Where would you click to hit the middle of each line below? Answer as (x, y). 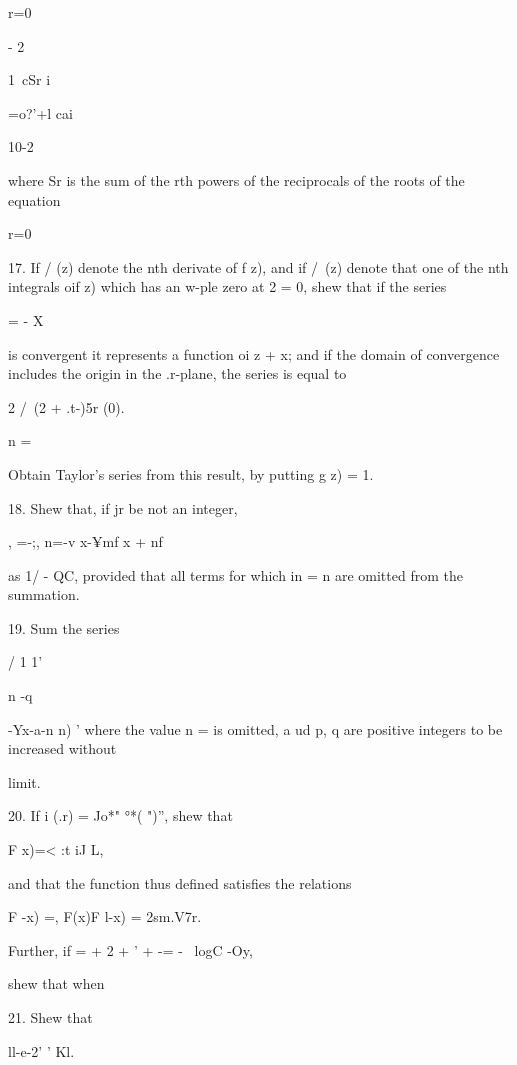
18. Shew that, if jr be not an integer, (123, 507)
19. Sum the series (64, 627)
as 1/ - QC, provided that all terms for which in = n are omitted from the (235, 574)
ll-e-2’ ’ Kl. (41, 1050)
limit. (24, 781)
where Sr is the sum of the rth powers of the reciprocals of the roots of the (236, 179)
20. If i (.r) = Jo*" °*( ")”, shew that (120, 815)
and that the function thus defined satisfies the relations (180, 882)
